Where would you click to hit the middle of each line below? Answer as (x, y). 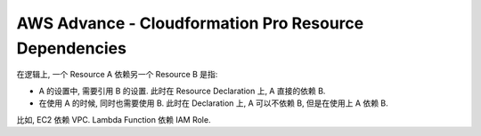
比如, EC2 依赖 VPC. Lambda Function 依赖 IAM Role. (114, 119)
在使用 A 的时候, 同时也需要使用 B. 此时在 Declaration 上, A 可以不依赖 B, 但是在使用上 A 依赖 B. (214, 103)
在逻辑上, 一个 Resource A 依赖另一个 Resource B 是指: (117, 75)
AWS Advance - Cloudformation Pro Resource (190, 23)
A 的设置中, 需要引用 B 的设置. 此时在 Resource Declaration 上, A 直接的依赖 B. (182, 91)
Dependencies (71, 48)
